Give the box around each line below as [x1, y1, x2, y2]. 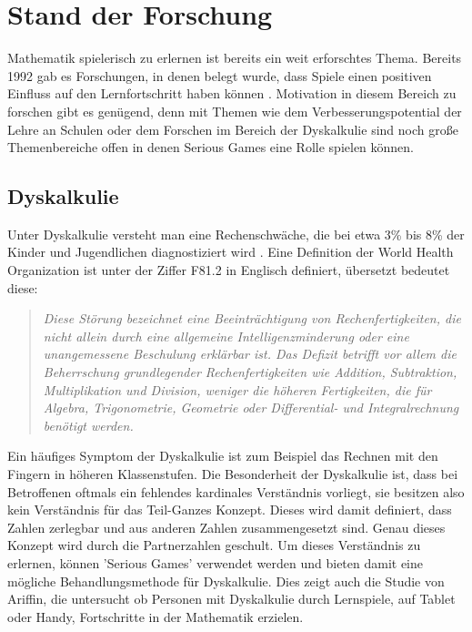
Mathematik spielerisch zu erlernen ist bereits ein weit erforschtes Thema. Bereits [7, 48, 462, 67]
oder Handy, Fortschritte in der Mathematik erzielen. [7, 607, 304, 626]
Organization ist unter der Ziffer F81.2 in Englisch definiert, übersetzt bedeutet [7, 260, 450, 280]
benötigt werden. [43, 415, 134, 434]
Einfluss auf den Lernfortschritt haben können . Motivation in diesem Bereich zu [7, 84, 457, 103]
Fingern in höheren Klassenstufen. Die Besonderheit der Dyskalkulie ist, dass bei [7, 464, 458, 484]
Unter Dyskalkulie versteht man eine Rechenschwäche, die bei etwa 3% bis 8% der [7, 224, 465, 243]
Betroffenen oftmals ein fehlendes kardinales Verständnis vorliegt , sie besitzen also [7, 482, 465, 501]
